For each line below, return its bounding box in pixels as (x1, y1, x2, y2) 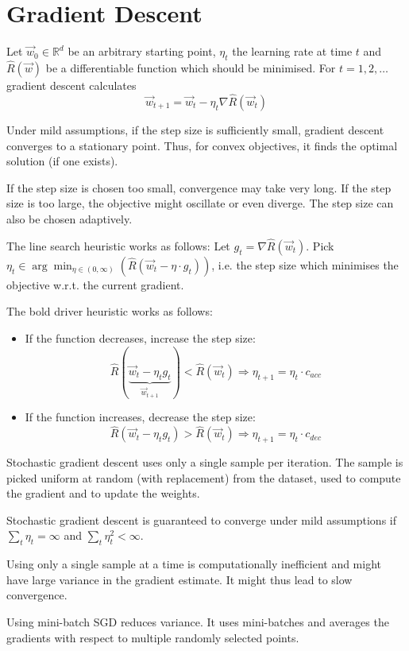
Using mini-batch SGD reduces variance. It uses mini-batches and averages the (6, 614, 389, 630)
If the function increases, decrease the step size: (25, 409, 256, 425)
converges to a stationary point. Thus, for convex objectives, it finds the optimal (6, 137, 398, 153)
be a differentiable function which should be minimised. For (45, 60, 336, 76)
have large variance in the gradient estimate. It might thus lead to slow (6, 571, 353, 587)
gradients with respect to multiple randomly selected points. (6, 629, 299, 645)
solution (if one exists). (6, 153, 118, 169)
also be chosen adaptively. (6, 210, 133, 227)
